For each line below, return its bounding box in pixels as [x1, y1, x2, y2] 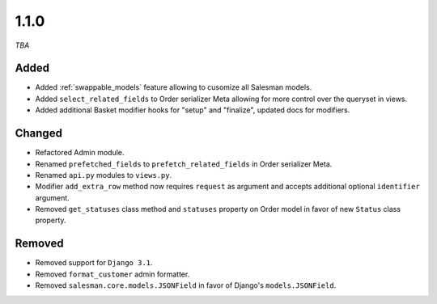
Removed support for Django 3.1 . [35, 258, 153, 268]
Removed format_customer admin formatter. [35, 269, 190, 279]
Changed [15, 126, 62, 141]
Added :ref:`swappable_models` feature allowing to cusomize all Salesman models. [35, 82, 312, 92]
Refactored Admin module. [35, 148, 125, 158]
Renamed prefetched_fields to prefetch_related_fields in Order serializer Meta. [35, 158, 333, 169]
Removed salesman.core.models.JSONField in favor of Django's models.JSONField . [35, 281, 337, 290]
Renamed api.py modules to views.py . [35, 170, 172, 179]
